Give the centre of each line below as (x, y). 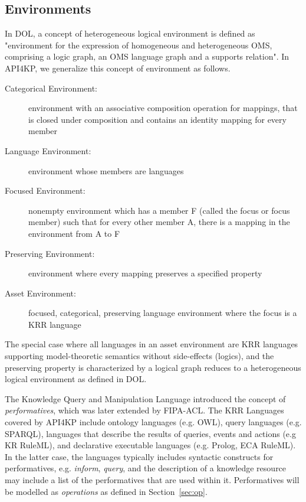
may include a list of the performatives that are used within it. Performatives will (152, 480)
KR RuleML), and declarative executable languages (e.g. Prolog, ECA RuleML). (150, 445)
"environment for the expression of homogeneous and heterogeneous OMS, (139, 45)
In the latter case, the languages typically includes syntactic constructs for (139, 456)
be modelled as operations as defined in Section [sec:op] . (106, 491)
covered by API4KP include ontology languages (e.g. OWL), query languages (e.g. (153, 422)
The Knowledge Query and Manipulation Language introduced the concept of (145, 398)
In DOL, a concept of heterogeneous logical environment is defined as (130, 33)
